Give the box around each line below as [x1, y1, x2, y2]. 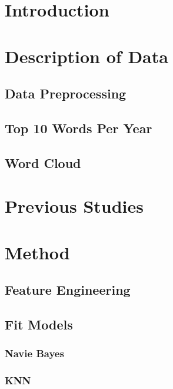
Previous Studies [5, 194, 144, 218]
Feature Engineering [5, 281, 131, 299]
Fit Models [5, 315, 73, 334]
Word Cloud [5, 153, 81, 172]
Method [5, 240, 70, 264]
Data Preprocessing [5, 84, 127, 103]
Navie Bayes [5, 346, 64, 361]
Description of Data [5, 44, 168, 68]
